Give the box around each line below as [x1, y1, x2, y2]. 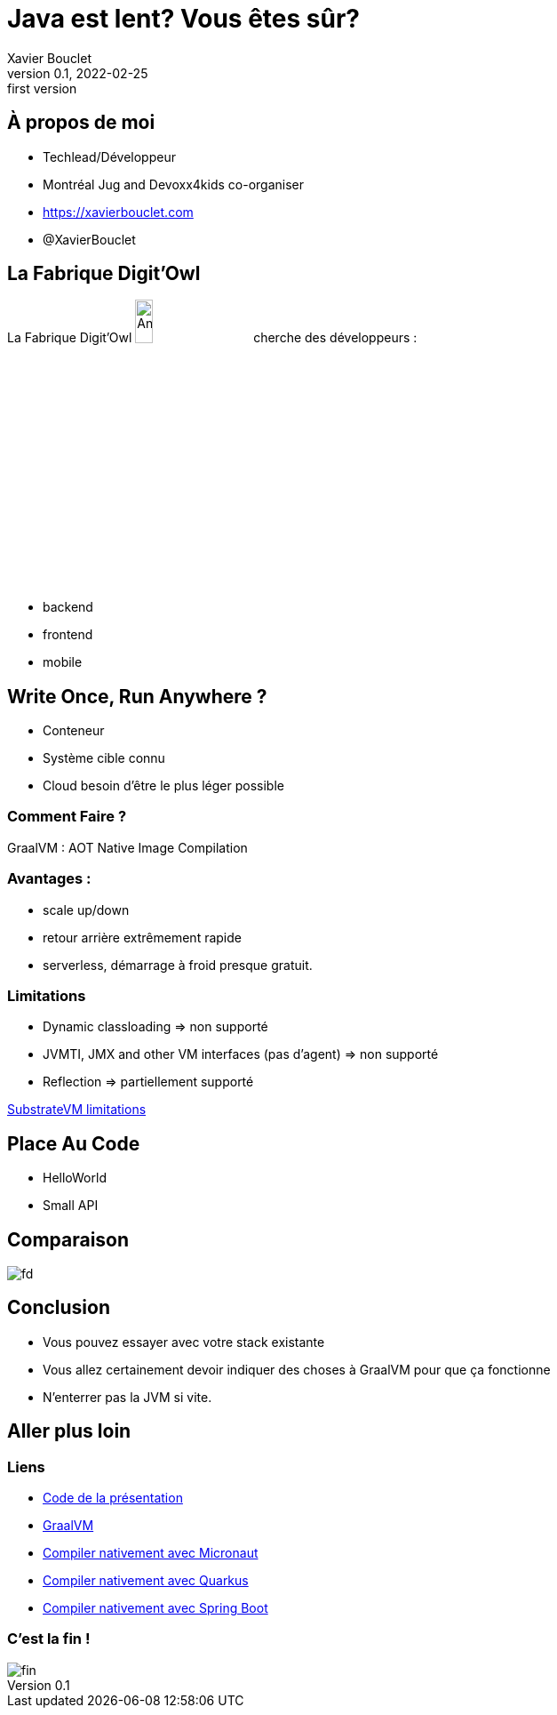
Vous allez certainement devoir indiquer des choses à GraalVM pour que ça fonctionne [43, 1361, 551, 1377]
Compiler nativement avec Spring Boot [43, 1600, 268, 1616]
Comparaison [7, 1228, 130, 1251]
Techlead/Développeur [43, 148, 176, 164]
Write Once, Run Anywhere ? [7, 685, 267, 708]
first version [7, 80, 77, 96]
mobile [43, 654, 83, 670]
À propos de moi [7, 111, 155, 134]
